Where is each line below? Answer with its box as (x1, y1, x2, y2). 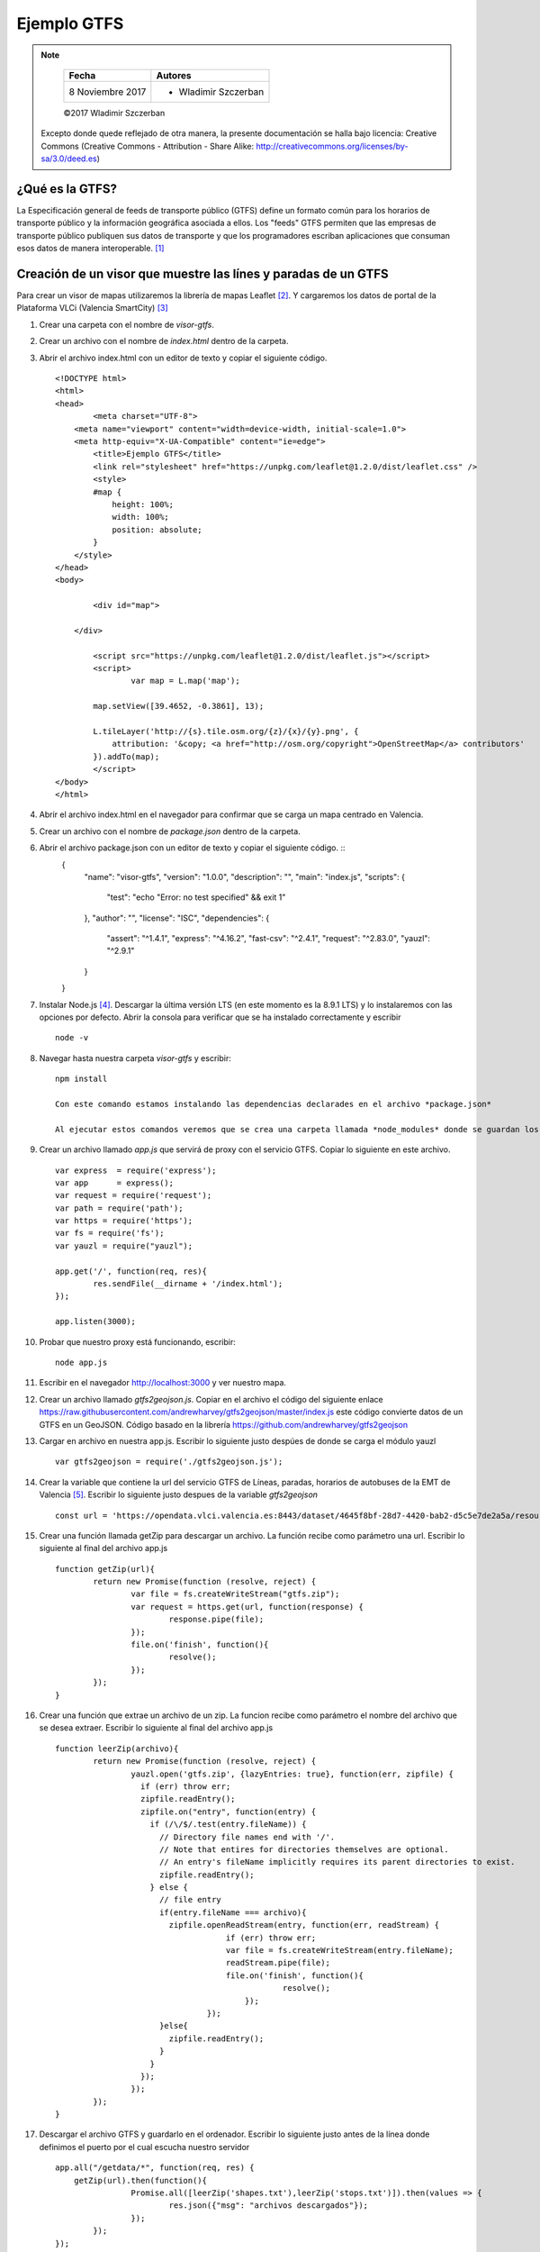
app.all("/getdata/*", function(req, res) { (55, 2163, 256, 2173)
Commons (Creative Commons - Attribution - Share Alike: (40, 141, 255, 151)
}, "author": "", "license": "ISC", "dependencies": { (84, 913, 270, 923)
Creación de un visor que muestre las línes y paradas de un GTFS (16, 267, 389, 281)
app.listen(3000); (55, 1316, 137, 1327)
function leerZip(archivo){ (55, 1743, 179, 1754)
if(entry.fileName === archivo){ (158, 1907, 307, 1918)
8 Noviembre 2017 (68, 86, 147, 98)
